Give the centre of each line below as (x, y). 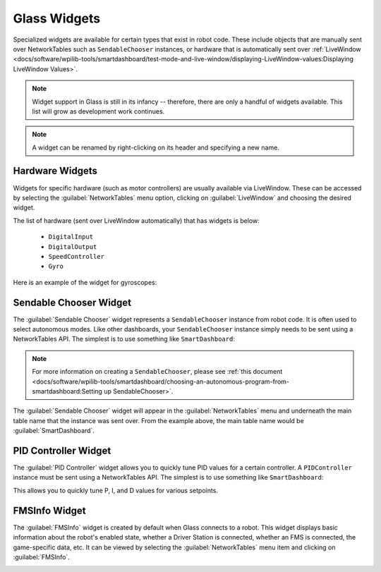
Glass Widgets (57, 18)
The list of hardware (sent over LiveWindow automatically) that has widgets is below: (137, 220)
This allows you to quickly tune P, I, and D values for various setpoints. (116, 490)
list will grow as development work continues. (98, 111)
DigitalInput (71, 237)
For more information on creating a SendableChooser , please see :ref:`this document (157, 372)
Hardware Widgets (55, 171)
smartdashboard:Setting (67, 391)
